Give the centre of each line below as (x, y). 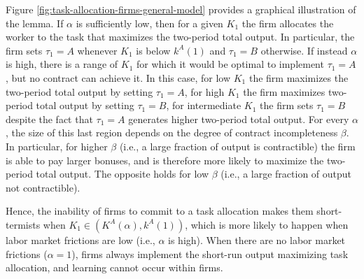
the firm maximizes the (299, 77)
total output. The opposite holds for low (122, 174)
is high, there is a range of (62, 64)
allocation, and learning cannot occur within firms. (114, 267)
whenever (97, 50)
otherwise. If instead (304, 50)
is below (153, 50)
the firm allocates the (288, 23)
